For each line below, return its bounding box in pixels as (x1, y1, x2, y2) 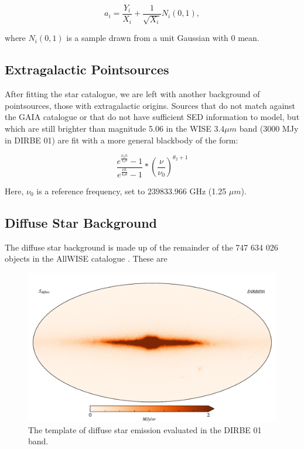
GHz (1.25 (189, 185, 227, 197)
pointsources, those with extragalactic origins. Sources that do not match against (5, 99, 296, 111)
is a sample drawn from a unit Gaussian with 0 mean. (66, 32, 259, 44)
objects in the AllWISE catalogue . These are (5, 252, 168, 265)
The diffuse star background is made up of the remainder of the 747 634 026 (5, 241, 278, 253)
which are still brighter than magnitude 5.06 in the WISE (5, 122, 211, 135)
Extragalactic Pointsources (5, 60, 169, 78)
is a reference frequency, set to (36, 185, 145, 197)
